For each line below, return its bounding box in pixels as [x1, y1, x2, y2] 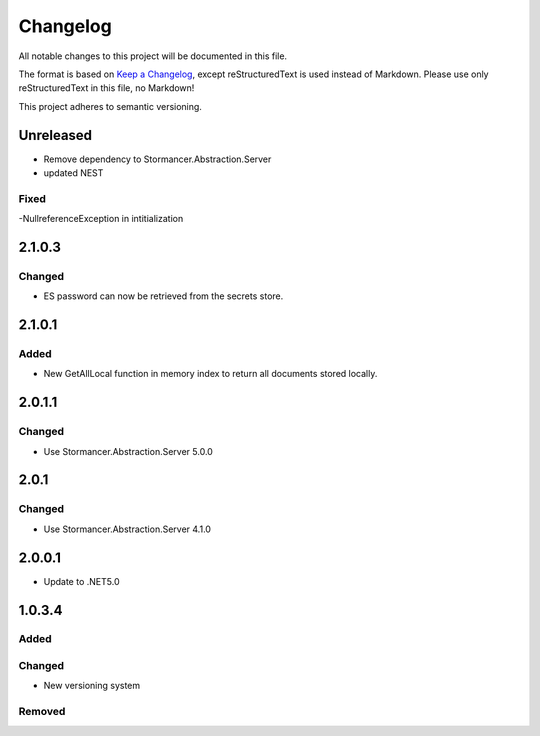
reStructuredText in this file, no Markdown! [18, 82, 195, 94]
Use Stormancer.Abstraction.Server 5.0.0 [43, 445, 214, 457]
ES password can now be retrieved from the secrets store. [43, 290, 284, 302]
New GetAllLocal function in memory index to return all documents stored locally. [43, 368, 378, 380]
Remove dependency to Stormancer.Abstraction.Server [43, 153, 272, 165]
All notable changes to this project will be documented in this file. [18, 50, 288, 62]
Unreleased [18, 126, 93, 144]
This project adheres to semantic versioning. [18, 100, 202, 112]
